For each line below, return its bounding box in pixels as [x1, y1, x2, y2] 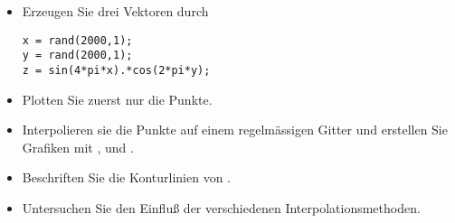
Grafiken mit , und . [22, 137, 134, 156]
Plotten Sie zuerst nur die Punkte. [22, 89, 213, 108]
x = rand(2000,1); [22, 33, 133, 47]
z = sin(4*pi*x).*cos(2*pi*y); [22, 63, 211, 77]
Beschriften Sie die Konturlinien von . [22, 168, 231, 187]
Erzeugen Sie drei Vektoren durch [22, 2, 209, 20]
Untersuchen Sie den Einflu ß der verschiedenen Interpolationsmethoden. [22, 198, 421, 217]
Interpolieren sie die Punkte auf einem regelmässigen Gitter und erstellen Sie [22, 120, 448, 139]
